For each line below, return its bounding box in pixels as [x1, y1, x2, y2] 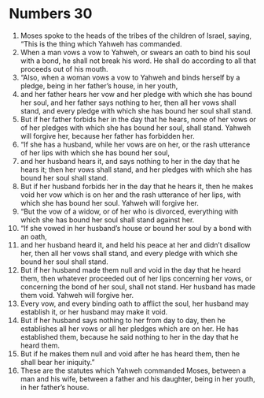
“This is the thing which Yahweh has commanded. [20, 39, 183, 48]
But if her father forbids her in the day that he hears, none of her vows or [20, 114, 256, 124]
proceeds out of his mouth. [20, 64, 108, 73]
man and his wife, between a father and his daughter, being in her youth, [20, 374, 256, 383]
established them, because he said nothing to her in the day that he [20, 332, 239, 341]
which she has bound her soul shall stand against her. [20, 214, 195, 225]
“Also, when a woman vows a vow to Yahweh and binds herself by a [20, 73, 240, 82]
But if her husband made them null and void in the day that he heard [20, 265, 241, 274]
